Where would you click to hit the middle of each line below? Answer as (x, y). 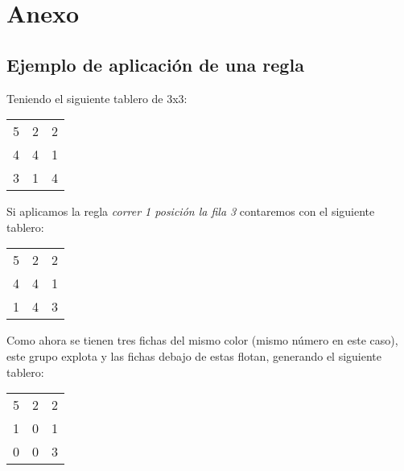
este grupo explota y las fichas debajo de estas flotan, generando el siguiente (194, 355)
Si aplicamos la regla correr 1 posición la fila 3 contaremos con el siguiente (191, 211)
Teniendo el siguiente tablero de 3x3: (97, 98)
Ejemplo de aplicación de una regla (155, 64)
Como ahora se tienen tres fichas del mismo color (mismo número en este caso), (202, 340)
